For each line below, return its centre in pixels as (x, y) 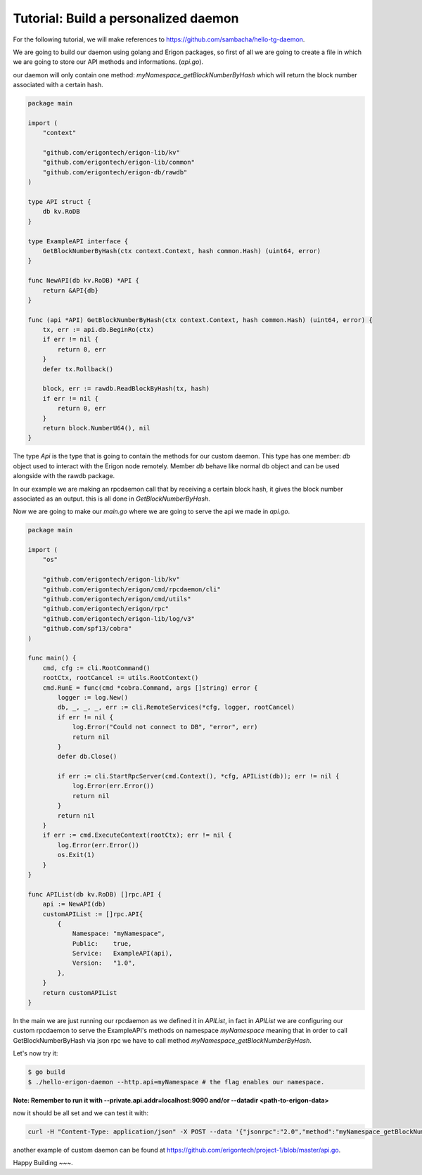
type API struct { (59, 201)
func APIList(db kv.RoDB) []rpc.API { (95, 894)
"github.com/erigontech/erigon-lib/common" (119, 162)
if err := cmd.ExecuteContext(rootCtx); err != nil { (137, 835)
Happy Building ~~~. (43, 1163)
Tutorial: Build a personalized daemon (126, 18)
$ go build (46, 1072)
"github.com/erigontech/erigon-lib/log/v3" (119, 618)
